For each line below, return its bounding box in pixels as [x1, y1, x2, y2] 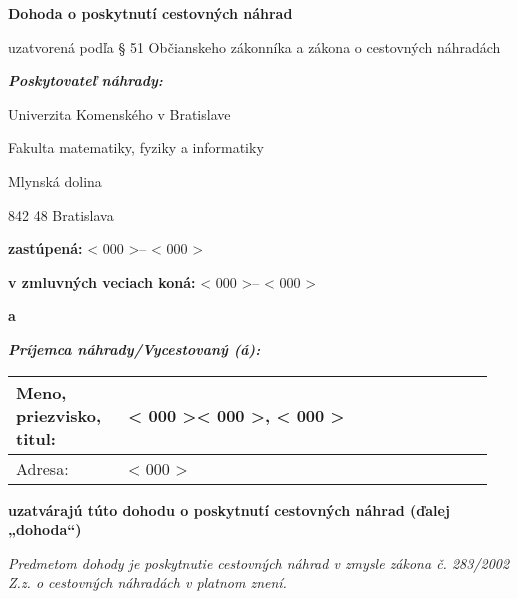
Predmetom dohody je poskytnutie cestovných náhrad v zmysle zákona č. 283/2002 [8, 552, 510, 573]
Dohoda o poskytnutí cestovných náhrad [8, 3, 293, 23]
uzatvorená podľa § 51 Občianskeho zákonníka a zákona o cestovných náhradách [8, 36, 501, 57]
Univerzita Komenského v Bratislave [8, 103, 231, 124]
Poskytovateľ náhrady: [8, 70, 163, 91]
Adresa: [16, 456, 69, 480]
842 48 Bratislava [8, 204, 114, 225]
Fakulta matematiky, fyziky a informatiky [8, 137, 264, 158]
